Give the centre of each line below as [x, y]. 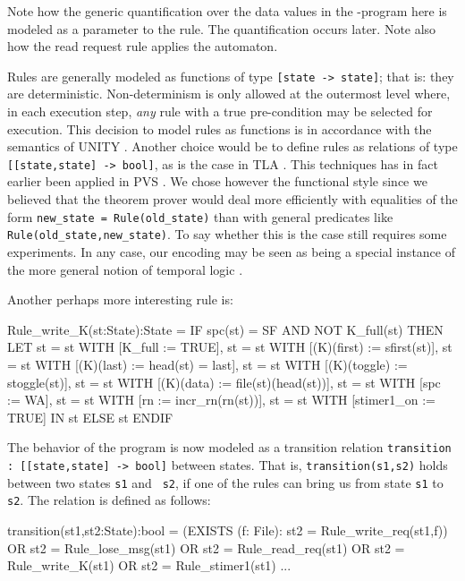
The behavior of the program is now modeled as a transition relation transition [229, 447]
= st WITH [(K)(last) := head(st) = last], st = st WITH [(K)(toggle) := [207, 364]
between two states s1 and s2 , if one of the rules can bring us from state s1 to [225, 482]
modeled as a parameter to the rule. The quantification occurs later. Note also [222, 28]
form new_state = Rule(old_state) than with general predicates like [200, 216]
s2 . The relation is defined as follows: [109, 500]
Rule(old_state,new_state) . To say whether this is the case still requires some [227, 234]
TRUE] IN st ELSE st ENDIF [90, 417]
